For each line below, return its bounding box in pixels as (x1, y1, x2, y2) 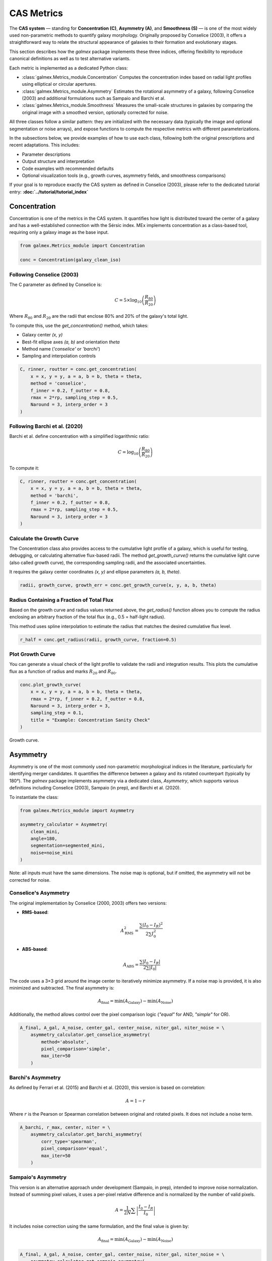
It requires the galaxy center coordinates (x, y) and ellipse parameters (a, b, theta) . (9, 569, 181, 575)
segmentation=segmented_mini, (30, 843, 105, 848)
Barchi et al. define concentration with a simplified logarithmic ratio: (9, 433, 150, 439)
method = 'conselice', (30, 381, 87, 386)
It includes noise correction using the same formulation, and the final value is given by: (9, 1223, 189, 1229)
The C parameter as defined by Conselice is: (9, 281, 102, 288)
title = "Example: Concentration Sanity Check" (30, 717, 151, 723)
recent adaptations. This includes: (9, 142, 80, 148)
